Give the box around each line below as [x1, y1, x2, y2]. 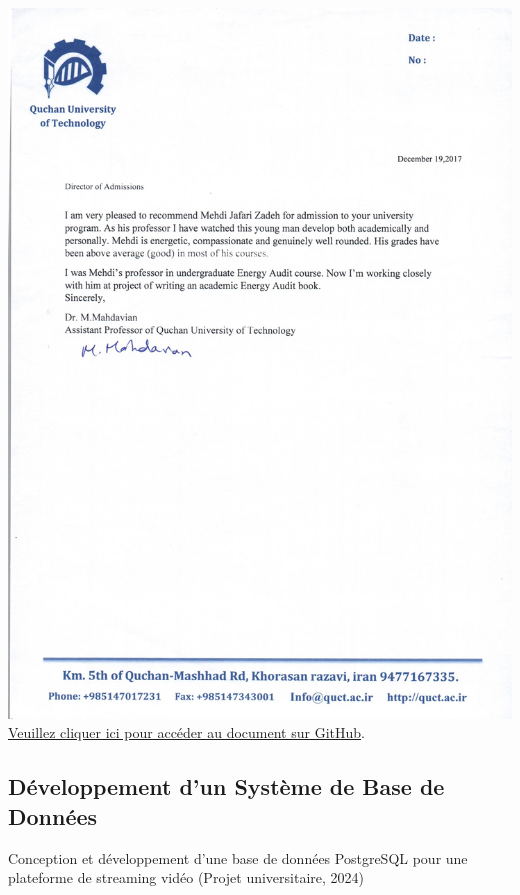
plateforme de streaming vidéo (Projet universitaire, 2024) [8, 867, 365, 888]
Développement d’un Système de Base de [8, 771, 445, 802]
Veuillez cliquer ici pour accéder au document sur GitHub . [8, 722, 365, 743]
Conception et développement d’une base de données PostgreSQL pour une [8, 847, 468, 868]
